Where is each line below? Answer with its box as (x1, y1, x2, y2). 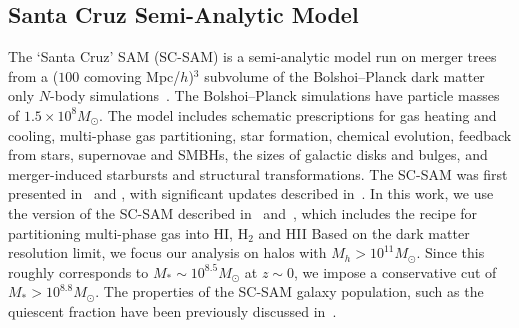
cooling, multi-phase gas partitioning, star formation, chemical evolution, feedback (8, 124, 512, 145)
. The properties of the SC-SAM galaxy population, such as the (95, 281, 484, 302)
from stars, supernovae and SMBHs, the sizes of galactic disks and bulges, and (8, 144, 488, 165)
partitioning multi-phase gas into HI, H (8, 222, 249, 243)
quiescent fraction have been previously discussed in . (8, 300, 337, 321)
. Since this (416, 242, 485, 263)
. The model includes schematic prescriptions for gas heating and (99, 104, 497, 125)
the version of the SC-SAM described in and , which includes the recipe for (8, 202, 478, 223)
